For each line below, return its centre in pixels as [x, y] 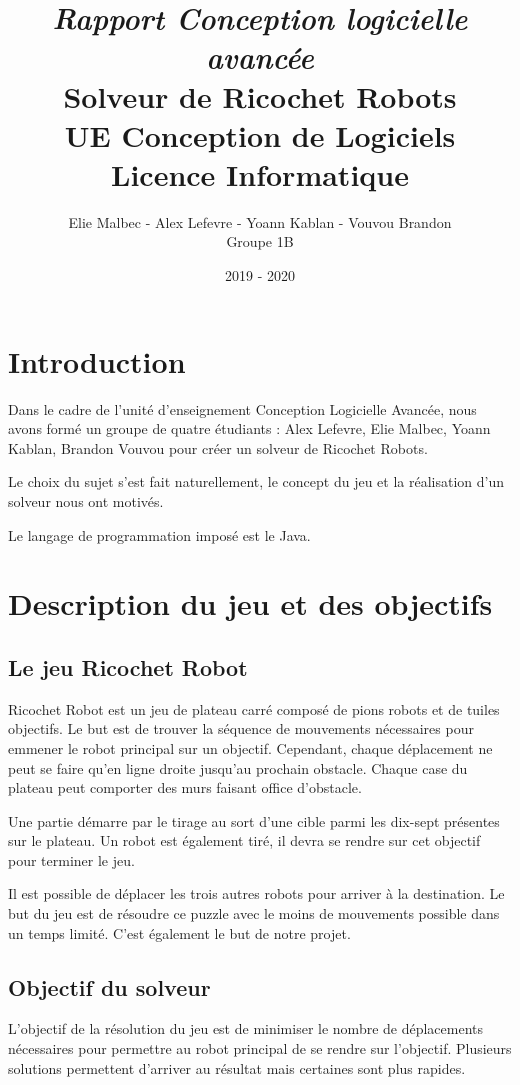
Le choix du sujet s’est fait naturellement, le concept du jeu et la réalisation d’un [256, 481]
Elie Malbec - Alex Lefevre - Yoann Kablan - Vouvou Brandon [260, 221]
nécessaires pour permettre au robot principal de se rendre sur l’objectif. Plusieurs [260, 1048]
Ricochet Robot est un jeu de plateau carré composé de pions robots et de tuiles [254, 708]
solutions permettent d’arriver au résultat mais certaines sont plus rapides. [237, 1067]
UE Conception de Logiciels [260, 134]
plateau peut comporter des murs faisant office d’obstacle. [185, 787]
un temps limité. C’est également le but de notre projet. [179, 932]
